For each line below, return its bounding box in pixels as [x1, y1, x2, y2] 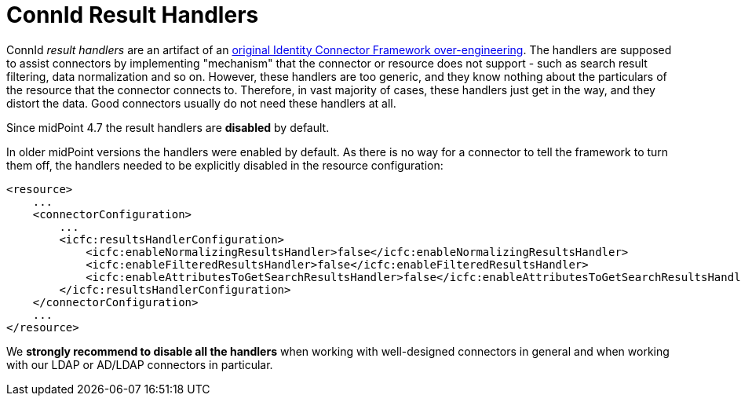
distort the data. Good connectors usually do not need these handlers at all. [6, 96, 396, 110]
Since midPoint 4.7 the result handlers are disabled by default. [6, 120, 330, 134]
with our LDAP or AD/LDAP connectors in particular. [6, 357, 273, 371]
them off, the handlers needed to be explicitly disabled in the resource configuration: [6, 158, 444, 172]
